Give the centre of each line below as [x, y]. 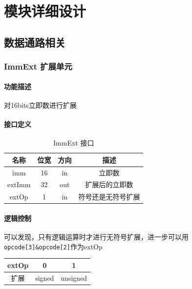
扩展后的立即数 [109, 184]
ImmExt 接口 [74, 143]
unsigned [74, 277]
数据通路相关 [35, 42]
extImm [19, 184]
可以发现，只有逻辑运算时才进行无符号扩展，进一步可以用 [96, 237]
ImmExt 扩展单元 [38, 66]
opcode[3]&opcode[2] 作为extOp [53, 246]
